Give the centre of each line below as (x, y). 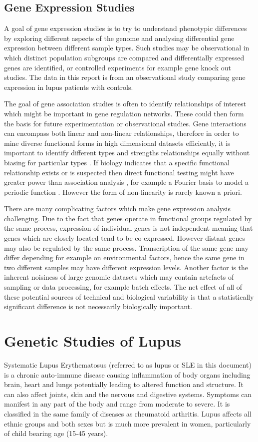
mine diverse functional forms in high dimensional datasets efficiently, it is (117, 143)
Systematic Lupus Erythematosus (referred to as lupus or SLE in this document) (128, 364)
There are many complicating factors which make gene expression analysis (117, 209)
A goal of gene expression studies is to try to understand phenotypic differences (126, 28)
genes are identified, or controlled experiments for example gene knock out (118, 67)
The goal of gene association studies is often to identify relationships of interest (125, 104)
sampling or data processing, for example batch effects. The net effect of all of (123, 287)
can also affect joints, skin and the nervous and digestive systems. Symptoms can (128, 394)
